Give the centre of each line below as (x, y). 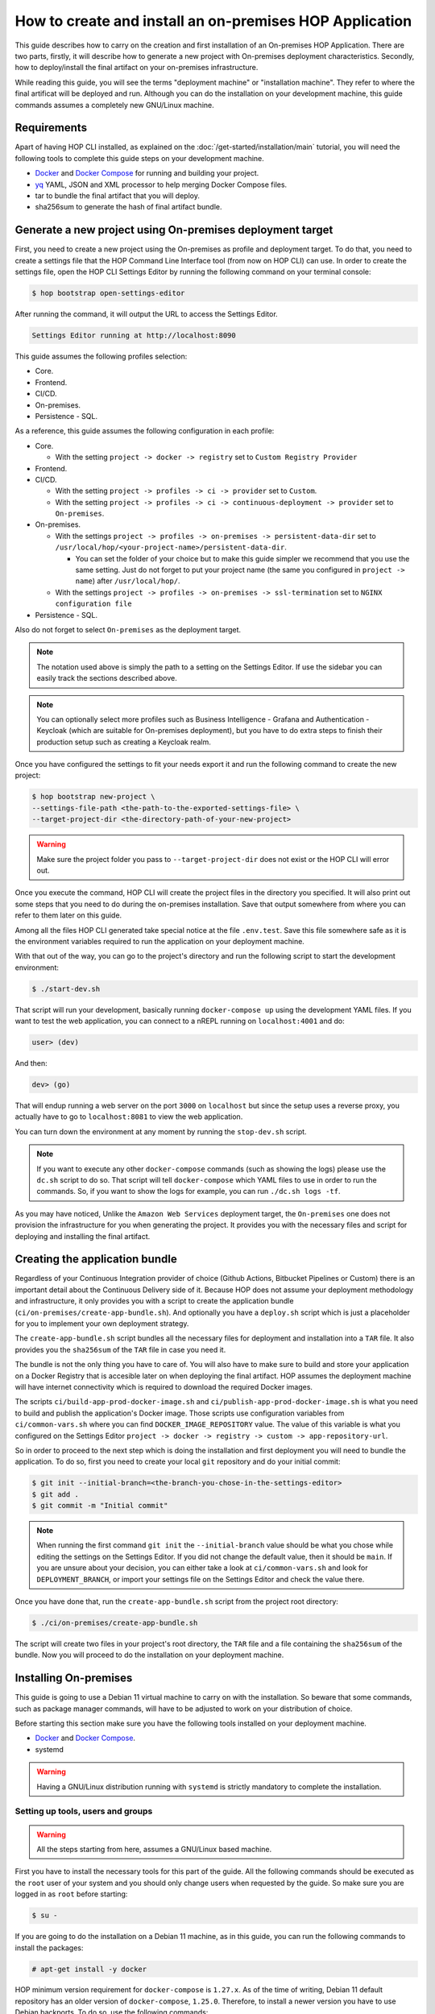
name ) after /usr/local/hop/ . (128, 581)
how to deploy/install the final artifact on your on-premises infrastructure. (137, 68)
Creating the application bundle (96, 1260)
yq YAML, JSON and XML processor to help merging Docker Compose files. (161, 184)
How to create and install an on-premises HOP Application (213, 21)
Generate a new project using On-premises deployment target (174, 230)
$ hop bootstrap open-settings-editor (108, 293)
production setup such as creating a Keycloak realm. (124, 742)
